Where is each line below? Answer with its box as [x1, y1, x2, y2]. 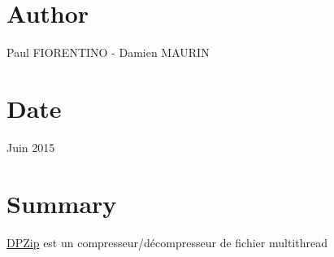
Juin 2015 [7, 138, 55, 155]
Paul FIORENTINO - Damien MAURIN [7, 44, 210, 61]
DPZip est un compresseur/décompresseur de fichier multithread [7, 233, 327, 250]
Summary [7, 186, 117, 220]
